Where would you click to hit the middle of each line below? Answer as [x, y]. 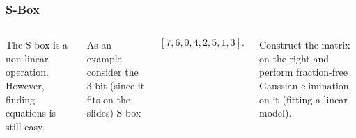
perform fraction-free [303, 72]
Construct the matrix [305, 45]
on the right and [294, 58]
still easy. [25, 126]
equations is [31, 113]
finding [21, 99]
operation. [27, 72]
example [104, 58]
